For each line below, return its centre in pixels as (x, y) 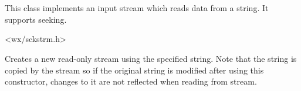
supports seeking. (36, 19)
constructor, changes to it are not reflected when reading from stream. (131, 81)
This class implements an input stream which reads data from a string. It (137, 8)
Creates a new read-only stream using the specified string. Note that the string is (151, 58)
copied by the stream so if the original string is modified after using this (134, 70)
